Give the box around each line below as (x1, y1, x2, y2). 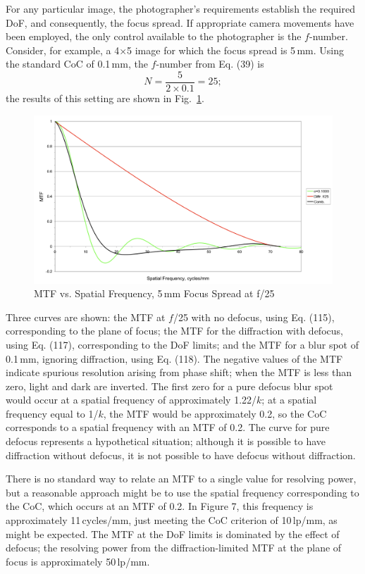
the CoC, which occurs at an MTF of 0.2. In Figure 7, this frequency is (6, 499, 314, 513)
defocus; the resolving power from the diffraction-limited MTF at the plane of (6, 540, 342, 555)
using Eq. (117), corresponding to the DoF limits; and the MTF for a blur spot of (6, 337, 359, 351)
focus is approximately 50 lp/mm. (6, 554, 150, 568)
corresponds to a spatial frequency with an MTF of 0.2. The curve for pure (6, 420, 330, 435)
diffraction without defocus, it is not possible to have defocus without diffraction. (6, 447, 356, 462)
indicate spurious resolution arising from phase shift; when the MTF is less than (6, 365, 352, 380)
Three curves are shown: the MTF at (6, 309, 166, 324)
